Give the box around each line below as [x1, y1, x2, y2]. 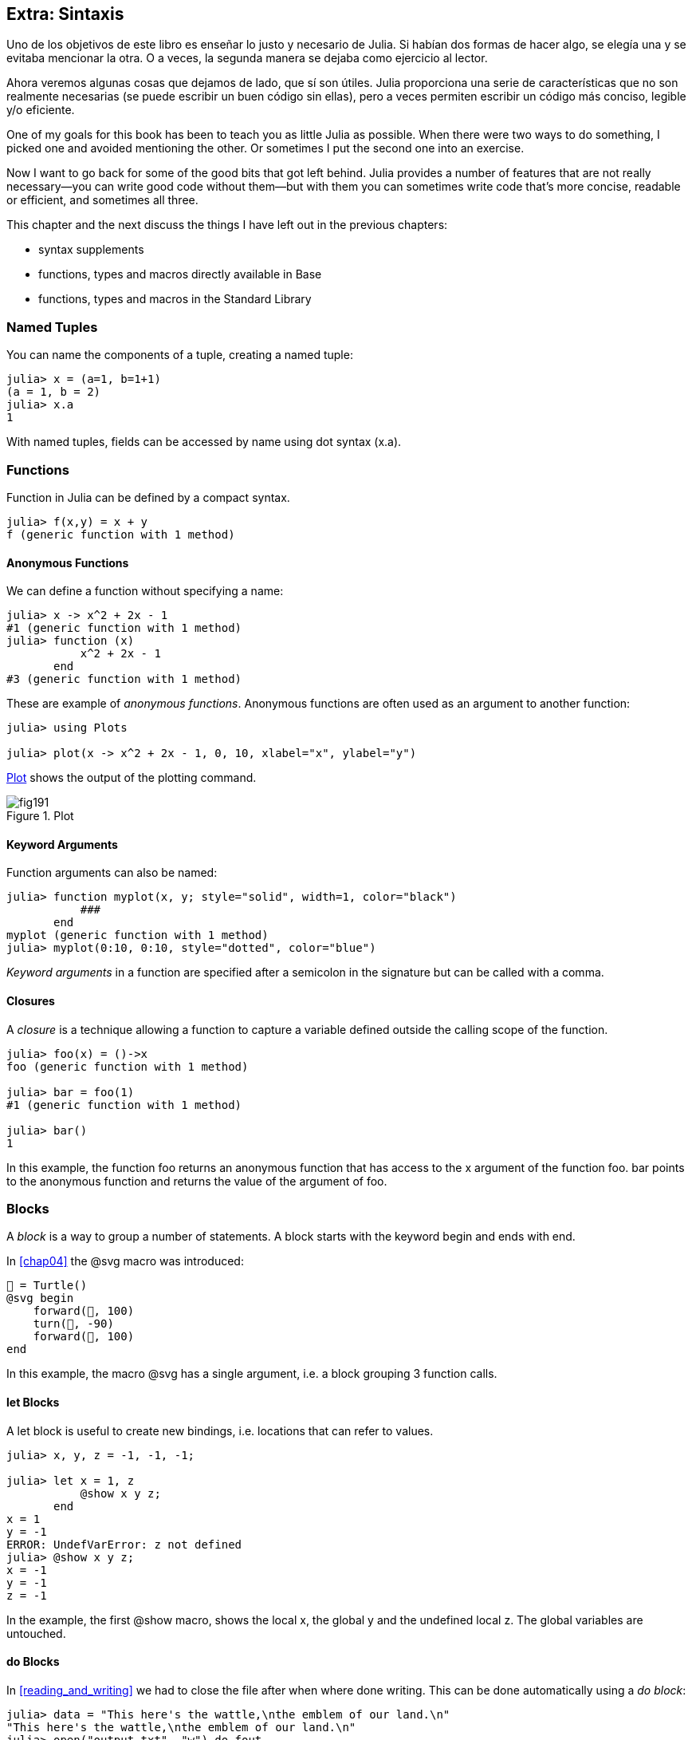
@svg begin [6, 1292, 74, 1305]
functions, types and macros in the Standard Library [38, 292, 312, 306]
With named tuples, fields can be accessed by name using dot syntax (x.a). [6, 435, 402, 449]
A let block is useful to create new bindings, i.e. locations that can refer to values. [6, 1423, 434, 1438]
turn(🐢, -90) [33, 1317, 114, 1331]
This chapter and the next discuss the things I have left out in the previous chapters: [6, 218, 448, 232]
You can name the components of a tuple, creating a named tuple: [6, 348, 353, 362]
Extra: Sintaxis [6, 4, 124, 24]
